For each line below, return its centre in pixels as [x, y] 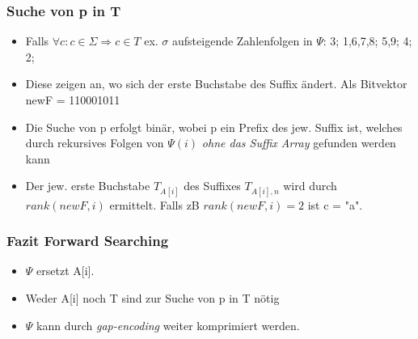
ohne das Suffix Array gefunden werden [299, 143]
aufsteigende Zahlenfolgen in [243, 41]
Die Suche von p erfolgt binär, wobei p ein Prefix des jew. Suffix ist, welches [214, 127]
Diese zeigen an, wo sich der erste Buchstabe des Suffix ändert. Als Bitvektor [216, 84]
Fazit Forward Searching [88, 241]
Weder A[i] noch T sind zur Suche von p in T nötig [152, 297]
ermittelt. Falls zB [154, 204]
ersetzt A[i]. [65, 271]
